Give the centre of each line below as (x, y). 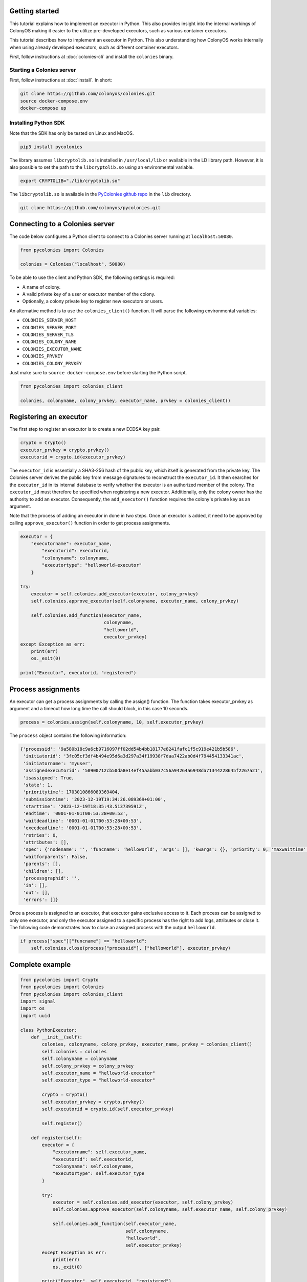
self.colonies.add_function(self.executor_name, (115, 1224)
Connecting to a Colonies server (62, 224)
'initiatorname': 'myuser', (58, 763)
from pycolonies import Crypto (60, 980)
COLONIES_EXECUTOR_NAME (52, 349)
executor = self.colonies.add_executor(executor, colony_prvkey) (115, 594)
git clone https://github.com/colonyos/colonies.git (88, 94)
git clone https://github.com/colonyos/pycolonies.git (90, 208)
